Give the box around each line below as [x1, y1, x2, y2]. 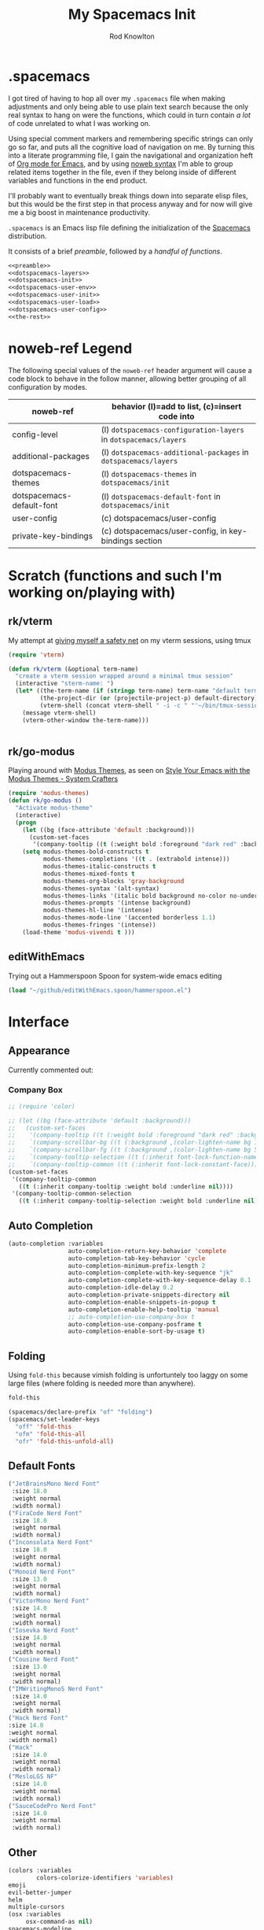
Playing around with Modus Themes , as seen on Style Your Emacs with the [8, 766, 251, 775]
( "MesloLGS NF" [8, 1773, 58, 1780]
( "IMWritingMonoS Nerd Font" [8, 1684, 104, 1693]
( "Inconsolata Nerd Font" [8, 1539, 93, 1547]
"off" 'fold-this [15, 1422, 72, 1430]
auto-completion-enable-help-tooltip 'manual [68, 1305, 220, 1314]
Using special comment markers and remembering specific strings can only [8, 134, 254, 143]
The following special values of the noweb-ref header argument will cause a [8, 365, 253, 375]
